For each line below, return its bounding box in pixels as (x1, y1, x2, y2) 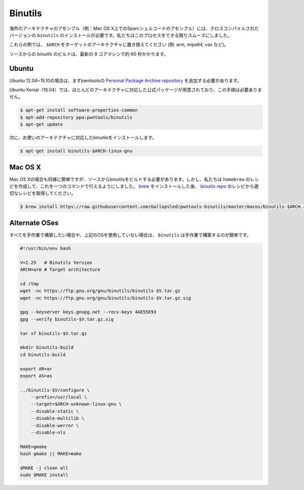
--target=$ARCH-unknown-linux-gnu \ (30, 401, 122, 407)
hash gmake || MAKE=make (20, 451, 82, 457)
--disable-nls (30, 430, 66, 435)
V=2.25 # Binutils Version (20, 260, 93, 265)
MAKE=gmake (20, 443, 47, 450)
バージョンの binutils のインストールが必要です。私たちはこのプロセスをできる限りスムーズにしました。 (9, 32, 233, 38)
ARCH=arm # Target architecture (20, 267, 101, 273)
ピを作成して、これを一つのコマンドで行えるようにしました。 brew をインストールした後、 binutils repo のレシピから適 (9, 183, 259, 189)
